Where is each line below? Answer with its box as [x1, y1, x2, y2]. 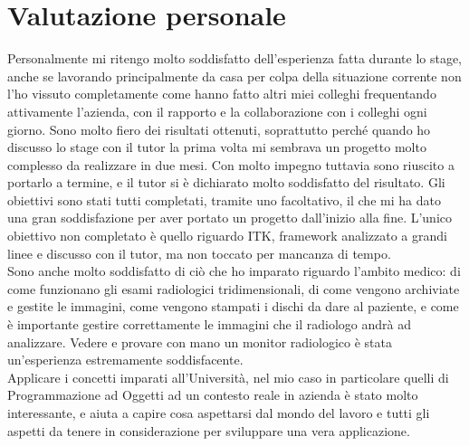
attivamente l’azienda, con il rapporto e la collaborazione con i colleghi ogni [7, 101, 427, 120]
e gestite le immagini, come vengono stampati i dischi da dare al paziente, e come [7, 297, 459, 316]
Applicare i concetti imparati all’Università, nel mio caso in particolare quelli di [7, 367, 449, 386]
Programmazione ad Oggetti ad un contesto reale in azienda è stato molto [7, 385, 418, 404]
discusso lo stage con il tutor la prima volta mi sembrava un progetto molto [7, 138, 426, 157]
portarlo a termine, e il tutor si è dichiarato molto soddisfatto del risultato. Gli [7, 173, 445, 192]
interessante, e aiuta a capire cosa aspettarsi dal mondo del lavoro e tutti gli [7, 403, 430, 422]
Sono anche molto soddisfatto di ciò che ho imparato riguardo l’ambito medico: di [7, 261, 461, 280]
